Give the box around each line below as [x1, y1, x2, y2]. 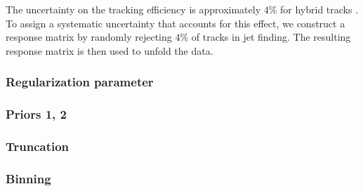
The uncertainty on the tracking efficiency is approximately [6, 2, 261, 16]
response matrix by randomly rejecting [6, 29, 172, 44]
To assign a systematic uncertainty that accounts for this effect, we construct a [6, 15, 345, 30]
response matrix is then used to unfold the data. [6, 43, 213, 58]
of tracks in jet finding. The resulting [191, 29, 351, 44]
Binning [6, 169, 51, 187]
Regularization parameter [6, 73, 154, 91]
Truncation [6, 137, 70, 154]
